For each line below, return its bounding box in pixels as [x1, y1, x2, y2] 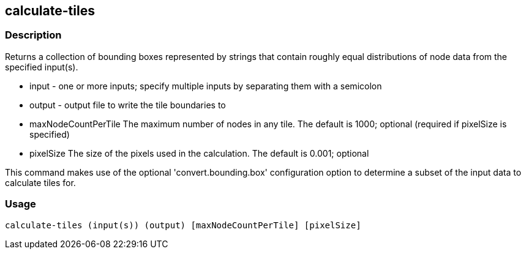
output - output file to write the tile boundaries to [29, 99, 226, 110]
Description [5, 29, 62, 42]
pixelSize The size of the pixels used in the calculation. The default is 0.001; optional [29, 148, 369, 159]
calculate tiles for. [5, 177, 76, 188]
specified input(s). [5, 61, 78, 72]
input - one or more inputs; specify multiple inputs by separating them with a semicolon [29, 80, 382, 91]
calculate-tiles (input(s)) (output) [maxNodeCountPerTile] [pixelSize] [5, 220, 361, 230]
